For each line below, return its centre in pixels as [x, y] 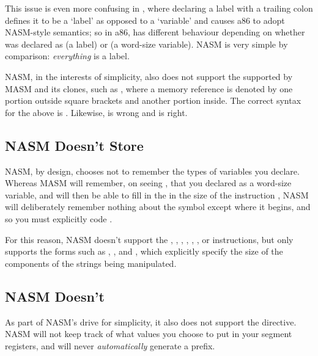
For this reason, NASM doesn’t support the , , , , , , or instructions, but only [149, 239]
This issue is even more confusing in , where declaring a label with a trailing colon [159, 8]
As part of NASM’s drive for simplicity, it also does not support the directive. [151, 321]
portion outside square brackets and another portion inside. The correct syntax [153, 100]
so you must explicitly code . [59, 218]
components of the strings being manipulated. [91, 263]
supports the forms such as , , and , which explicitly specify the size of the [144, 251]
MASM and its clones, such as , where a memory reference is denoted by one [149, 88]
